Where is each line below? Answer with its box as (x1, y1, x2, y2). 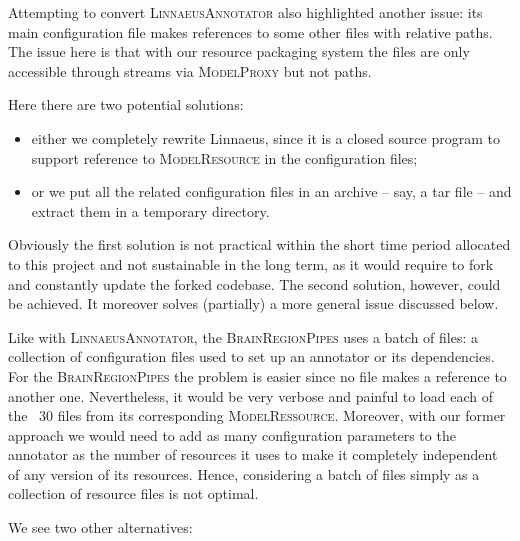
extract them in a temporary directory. (31, 200, 270, 221)
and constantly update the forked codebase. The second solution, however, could (8, 273, 501, 294)
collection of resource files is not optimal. (8, 483, 259, 504)
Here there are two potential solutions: (8, 94, 244, 115)
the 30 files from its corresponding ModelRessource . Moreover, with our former (8, 405, 506, 426)
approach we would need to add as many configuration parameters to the (8, 424, 456, 445)
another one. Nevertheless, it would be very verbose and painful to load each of (8, 385, 493, 406)
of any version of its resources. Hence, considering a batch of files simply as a (8, 463, 480, 484)
